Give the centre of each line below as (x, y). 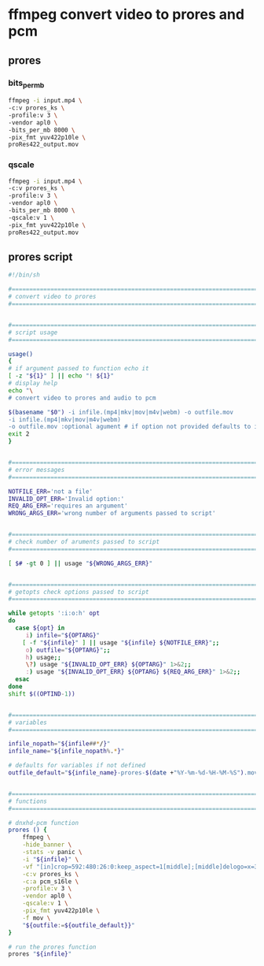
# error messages (37, 470)
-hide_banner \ (47, 845)
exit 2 (19, 434)
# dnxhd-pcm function (44, 823)
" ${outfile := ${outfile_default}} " (79, 925)
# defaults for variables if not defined (77, 766)
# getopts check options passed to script (79, 592)
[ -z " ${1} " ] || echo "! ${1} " (61, 376)
